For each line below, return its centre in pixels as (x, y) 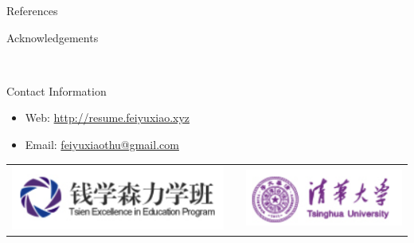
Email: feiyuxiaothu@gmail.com (102, 144)
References (32, 10)
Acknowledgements (53, 37)
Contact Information (57, 90)
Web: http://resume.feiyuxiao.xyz (107, 118)
